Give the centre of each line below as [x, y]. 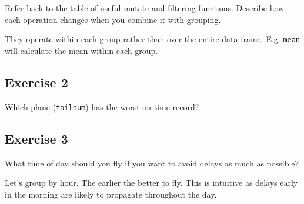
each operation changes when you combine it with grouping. [113, 19]
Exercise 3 [36, 138]
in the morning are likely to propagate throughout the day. [111, 194]
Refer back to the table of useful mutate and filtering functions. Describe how [145, 8]
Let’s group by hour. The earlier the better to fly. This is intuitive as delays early [151, 183]
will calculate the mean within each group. [81, 50]
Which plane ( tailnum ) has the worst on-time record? [102, 106]
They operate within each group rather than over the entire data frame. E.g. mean [153, 39]
